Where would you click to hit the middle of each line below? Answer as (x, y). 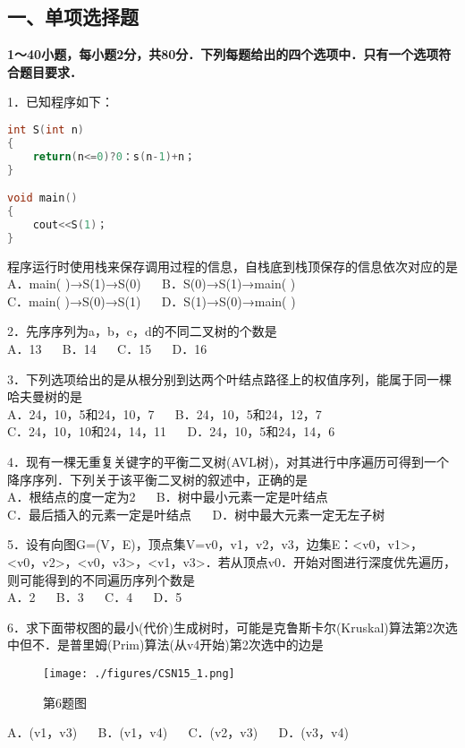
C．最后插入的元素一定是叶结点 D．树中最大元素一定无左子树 (196, 514)
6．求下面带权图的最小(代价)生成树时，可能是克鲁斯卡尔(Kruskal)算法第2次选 (232, 627)
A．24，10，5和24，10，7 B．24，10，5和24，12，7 (165, 413)
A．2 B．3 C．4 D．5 (95, 597)
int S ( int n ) (46, 129)
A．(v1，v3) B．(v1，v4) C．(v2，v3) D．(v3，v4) (178, 732)
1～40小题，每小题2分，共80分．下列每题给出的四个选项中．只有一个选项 (223, 54)
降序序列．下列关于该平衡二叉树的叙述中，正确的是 (157, 479)
